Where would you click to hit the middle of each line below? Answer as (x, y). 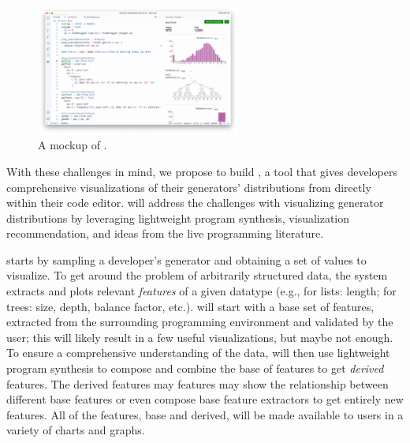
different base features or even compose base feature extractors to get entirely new (205, 399)
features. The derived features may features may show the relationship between (198, 383)
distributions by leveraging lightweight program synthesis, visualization (178, 218)
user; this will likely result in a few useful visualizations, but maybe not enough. (200, 337)
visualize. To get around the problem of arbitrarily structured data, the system (197, 275)
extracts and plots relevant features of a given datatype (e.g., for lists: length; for (201, 291)
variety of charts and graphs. (76, 430)
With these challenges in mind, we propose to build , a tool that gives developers (202, 171)
